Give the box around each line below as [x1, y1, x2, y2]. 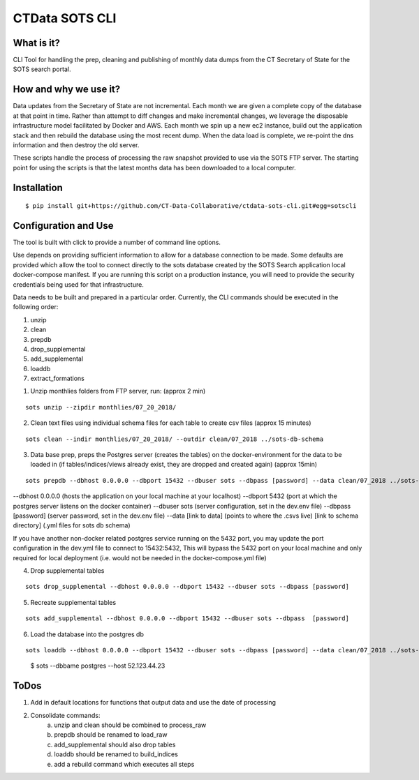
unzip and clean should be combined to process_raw [54, 721, 207, 729]
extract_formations [30, 374, 85, 383]
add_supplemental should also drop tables [54, 740, 176, 749]
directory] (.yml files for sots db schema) [13, 521, 131, 530]
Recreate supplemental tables [30, 598, 117, 606]
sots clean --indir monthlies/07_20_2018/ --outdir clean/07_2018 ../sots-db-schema [25, 435, 324, 443]
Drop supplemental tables [30, 566, 105, 575]
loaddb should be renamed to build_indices [54, 750, 178, 758]
